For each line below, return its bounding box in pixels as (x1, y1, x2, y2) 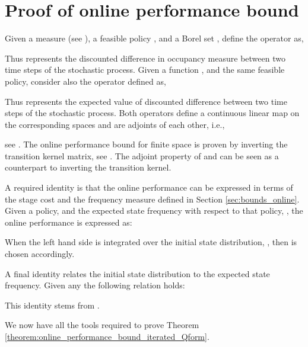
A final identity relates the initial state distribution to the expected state (5, 267, 270, 279)
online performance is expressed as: (5, 216, 132, 228)
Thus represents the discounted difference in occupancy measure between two (5, 52, 285, 64)
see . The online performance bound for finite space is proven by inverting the (5, 138, 288, 150)
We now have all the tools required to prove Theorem (5, 319, 199, 331)
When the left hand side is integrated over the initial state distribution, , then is (5, 236, 297, 248)
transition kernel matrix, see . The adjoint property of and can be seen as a (5, 149, 279, 162)
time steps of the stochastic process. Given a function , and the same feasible (5, 63, 285, 76)
